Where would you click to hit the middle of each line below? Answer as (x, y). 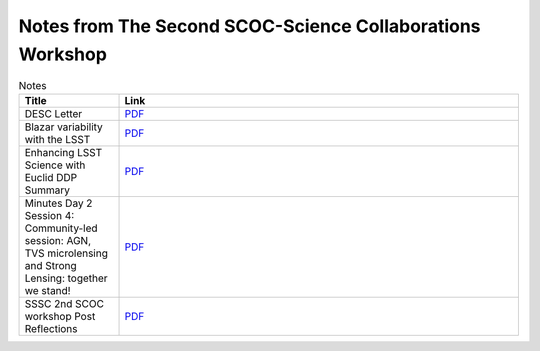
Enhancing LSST (63, 152)
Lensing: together (66, 278)
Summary (47, 190)
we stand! (47, 290)
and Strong (50, 265)
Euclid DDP (51, 177)
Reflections (51, 328)
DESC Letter (53, 113)
